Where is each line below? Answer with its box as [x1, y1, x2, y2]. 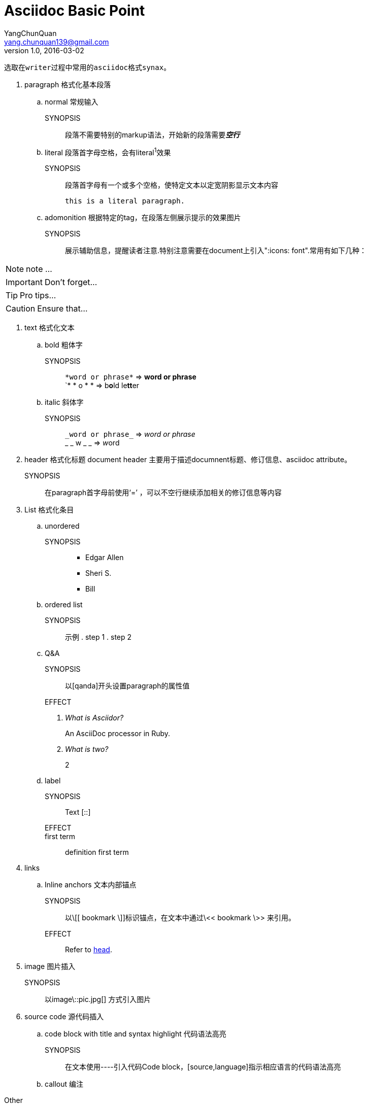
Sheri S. [85, 569, 112, 578]
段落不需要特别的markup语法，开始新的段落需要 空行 [65, 130, 240, 139]
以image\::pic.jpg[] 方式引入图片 [45, 995, 151, 1004]
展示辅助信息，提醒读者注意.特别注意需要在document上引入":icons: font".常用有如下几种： [65, 246, 366, 255]
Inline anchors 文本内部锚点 [45, 880, 137, 889]
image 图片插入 [24, 962, 76, 971]
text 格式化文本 [24, 323, 75, 332]
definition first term [65, 848, 129, 857]
